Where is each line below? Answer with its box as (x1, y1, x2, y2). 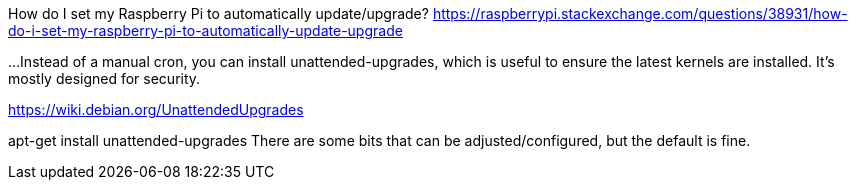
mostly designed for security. (8, 70, 201, 87)
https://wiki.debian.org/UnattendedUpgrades (8, 101, 304, 118)
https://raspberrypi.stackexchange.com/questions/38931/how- (432, 5, 848, 22)
